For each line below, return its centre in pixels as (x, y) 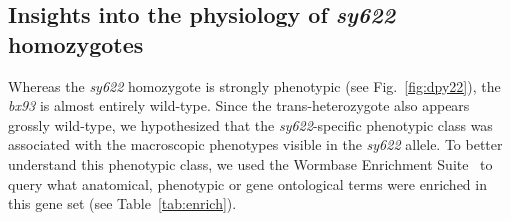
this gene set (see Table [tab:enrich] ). (122, 203)
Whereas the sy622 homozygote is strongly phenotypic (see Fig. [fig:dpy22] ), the (254, 85)
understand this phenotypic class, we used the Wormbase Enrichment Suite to (250, 163)
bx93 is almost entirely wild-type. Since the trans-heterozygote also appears (239, 105)
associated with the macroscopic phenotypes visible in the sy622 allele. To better (255, 144)
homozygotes (76, 43)
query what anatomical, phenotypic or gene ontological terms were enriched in (247, 183)
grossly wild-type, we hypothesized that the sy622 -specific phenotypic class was (250, 124)
